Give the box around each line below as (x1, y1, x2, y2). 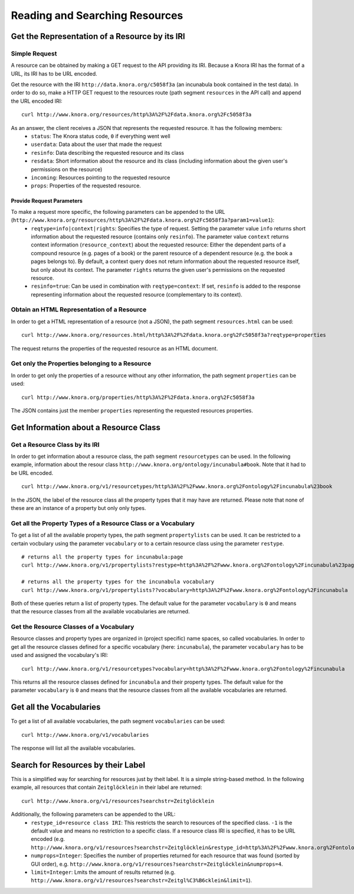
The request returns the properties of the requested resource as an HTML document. (11, 344, 218, 352)
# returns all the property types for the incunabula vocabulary (21, 578, 215, 585)
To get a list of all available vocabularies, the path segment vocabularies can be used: (11, 718, 225, 725)
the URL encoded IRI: (11, 97, 63, 105)
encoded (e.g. (31, 836, 65, 843)
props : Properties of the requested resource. (31, 182, 141, 189)
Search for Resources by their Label (11, 760, 146, 770)
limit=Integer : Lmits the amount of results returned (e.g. (31, 869, 176, 876)
